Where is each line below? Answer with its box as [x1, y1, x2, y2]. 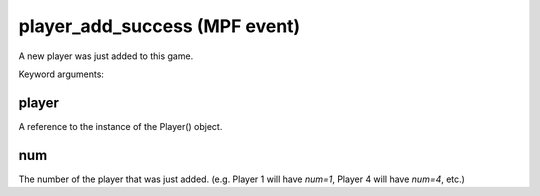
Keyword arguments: [18, 68, 105, 80]
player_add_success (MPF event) [18, 15, 301, 37]
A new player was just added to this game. [18, 50, 194, 62]
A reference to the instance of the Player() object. [18, 120, 223, 132]
